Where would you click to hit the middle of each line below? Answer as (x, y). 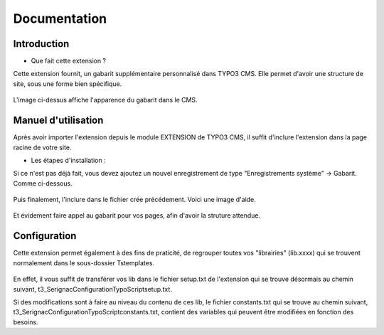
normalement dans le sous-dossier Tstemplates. (84, 262)
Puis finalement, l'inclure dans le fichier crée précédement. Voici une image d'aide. (134, 200)
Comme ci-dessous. (43, 183)
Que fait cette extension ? (69, 61)
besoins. (26, 322)
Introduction (41, 44)
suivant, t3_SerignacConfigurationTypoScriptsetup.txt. (92, 289)
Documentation (60, 18)
